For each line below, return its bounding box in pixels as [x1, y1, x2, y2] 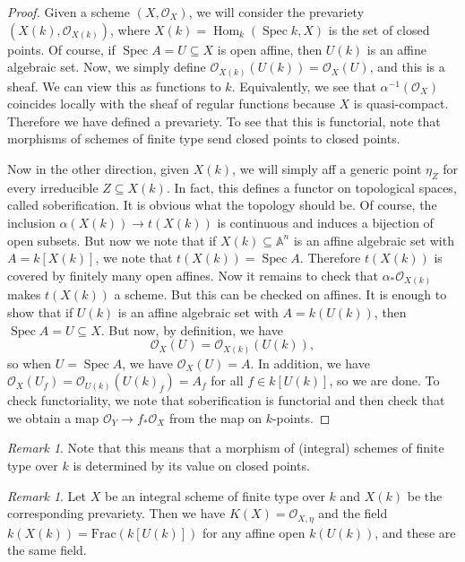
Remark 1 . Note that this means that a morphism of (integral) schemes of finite [7, 438, 444, 457]
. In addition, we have [250, 353, 370, 372]
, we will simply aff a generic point [232, 160, 422, 178]
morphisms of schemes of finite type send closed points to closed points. [7, 129, 400, 148]
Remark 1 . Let [7, 486, 87, 505]
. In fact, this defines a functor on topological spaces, [166, 177, 457, 196]
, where [110, 20, 151, 39]
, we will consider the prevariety [188, 3, 365, 21]
